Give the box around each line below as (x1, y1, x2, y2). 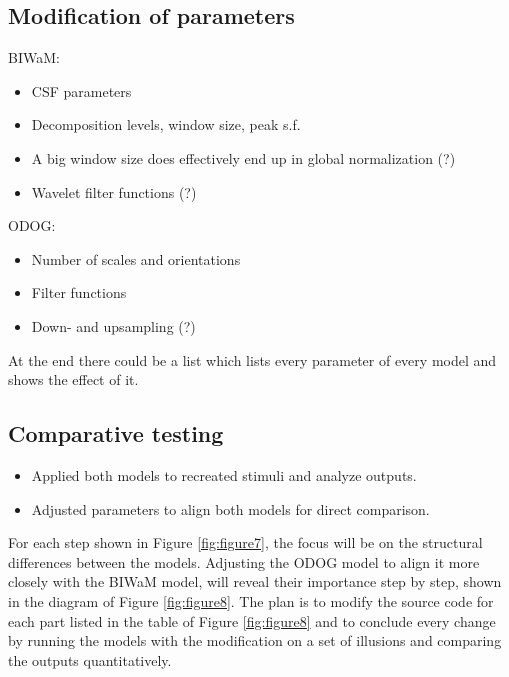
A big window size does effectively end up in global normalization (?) (31, 147, 456, 168)
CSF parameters (31, 80, 132, 101)
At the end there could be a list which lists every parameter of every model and (8, 349, 497, 370)
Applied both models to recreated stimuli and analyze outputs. (31, 464, 417, 485)
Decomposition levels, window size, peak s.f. (31, 114, 301, 135)
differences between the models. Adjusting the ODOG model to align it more (8, 551, 480, 572)
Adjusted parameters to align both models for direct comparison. (31, 498, 430, 519)
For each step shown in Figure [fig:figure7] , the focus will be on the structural (8, 532, 483, 553)
